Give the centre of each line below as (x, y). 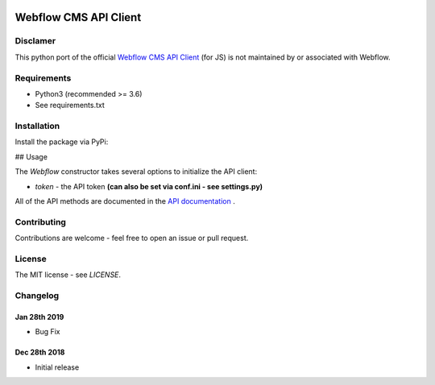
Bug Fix (48, 332)
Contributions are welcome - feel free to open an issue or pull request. (132, 238)
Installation (37, 126)
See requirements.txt (70, 106)
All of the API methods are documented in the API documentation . (125, 201)
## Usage (31, 156)
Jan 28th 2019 (39, 317)
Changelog (37, 296)
